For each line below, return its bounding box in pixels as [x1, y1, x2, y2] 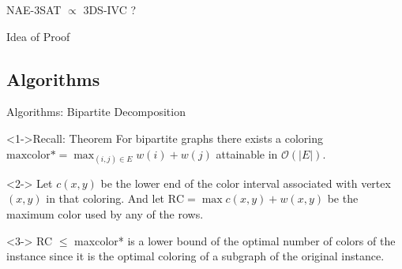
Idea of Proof [6, 28, 70, 44]
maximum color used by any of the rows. [6, 205, 204, 222]
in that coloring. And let [46, 190, 165, 207]
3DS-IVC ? [83, 2, 137, 17]
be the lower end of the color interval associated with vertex [100, 174, 391, 191]
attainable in [216, 145, 278, 162]
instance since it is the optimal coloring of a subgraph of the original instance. [6, 248, 385, 264]
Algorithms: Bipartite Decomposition [6, 103, 186, 120]
